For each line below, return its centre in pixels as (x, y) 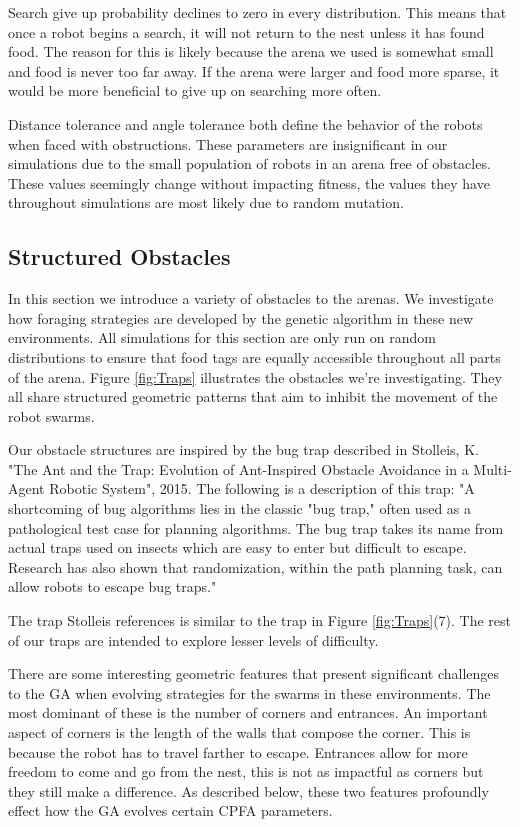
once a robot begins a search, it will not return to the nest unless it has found (246, 31)
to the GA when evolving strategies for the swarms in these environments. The (249, 692)
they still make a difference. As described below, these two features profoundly (248, 790)
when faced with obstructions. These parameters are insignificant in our (228, 143)
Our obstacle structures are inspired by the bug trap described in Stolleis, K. (243, 449)
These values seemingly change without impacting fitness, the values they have (249, 182)
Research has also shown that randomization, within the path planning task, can (255, 566)
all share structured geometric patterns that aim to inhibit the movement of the (253, 396)
